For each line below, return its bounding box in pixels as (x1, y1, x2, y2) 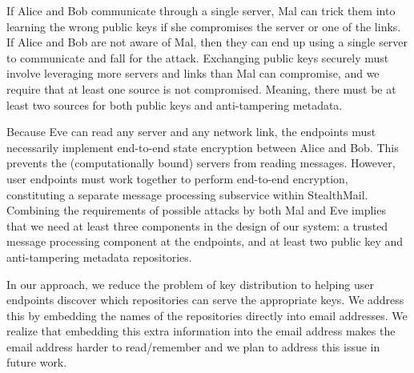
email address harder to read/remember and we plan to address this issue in (6, 338, 380, 355)
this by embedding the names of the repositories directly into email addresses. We (6, 307, 408, 323)
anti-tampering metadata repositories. (6, 248, 192, 265)
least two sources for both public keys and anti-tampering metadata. (6, 96, 343, 113)
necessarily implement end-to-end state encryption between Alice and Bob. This (6, 138, 399, 155)
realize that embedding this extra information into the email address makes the (6, 323, 396, 339)
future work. (6, 354, 67, 371)
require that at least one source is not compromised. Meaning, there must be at (6, 80, 396, 97)
